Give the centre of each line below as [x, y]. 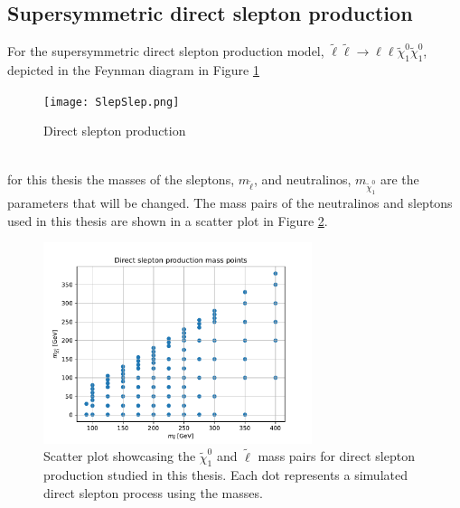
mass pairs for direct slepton [336, 456]
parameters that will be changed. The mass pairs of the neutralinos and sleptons [230, 202]
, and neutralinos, [302, 179]
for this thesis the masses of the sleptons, [121, 179]
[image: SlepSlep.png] [112, 102]
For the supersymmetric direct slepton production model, [166, 51]
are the [399, 179]
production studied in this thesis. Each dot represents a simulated [225, 475]
